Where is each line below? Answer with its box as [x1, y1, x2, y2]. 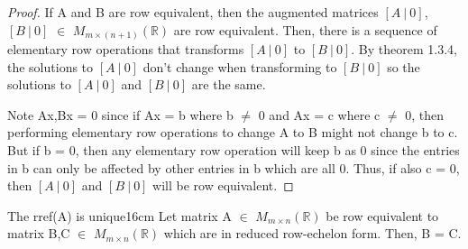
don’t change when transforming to [142, 57, 337, 76]
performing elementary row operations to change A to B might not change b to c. [7, 123, 458, 142]
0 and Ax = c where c [258, 105, 381, 124]
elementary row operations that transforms [7, 40, 244, 59]
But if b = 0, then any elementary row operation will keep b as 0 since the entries [7, 141, 460, 160]
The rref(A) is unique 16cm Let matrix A [7, 206, 232, 225]
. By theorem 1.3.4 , [351, 40, 457, 59]
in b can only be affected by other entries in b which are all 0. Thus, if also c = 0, [7, 158, 460, 177]
